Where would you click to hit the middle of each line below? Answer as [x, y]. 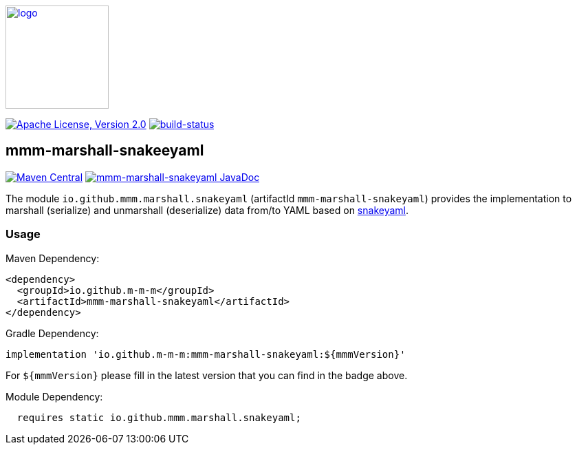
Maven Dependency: [53, 258]
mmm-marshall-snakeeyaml [105, 151]
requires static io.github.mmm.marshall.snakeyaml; [159, 417]
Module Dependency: [54, 396]
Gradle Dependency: [52, 333]
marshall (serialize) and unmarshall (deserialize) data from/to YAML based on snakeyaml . [207, 210]
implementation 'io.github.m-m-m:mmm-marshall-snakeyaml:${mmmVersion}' [206, 354]
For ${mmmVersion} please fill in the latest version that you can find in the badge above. [207, 375]
